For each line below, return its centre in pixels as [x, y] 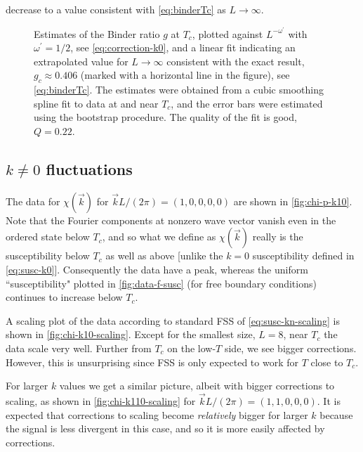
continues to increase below [64, 297]
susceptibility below [48, 256]
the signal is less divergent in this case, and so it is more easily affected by [165, 428]
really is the [278, 237]
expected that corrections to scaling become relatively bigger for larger [157, 414]
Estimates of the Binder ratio [97, 33]
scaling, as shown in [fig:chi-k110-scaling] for [101, 400]
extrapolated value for [81, 61]
